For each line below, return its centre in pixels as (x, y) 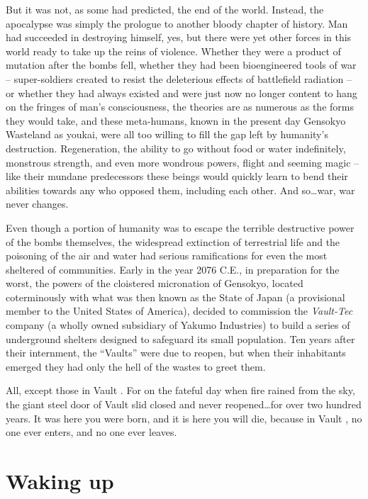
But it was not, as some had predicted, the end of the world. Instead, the (165, 9)
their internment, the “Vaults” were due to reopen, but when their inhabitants (176, 353)
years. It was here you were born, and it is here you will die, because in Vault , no (184, 418)
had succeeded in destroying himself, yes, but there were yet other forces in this (179, 37)
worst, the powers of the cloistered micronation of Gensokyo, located (155, 283)
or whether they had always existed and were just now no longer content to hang (182, 92)
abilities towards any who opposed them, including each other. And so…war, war (180, 190)
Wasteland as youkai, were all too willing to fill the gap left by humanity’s (167, 134)
